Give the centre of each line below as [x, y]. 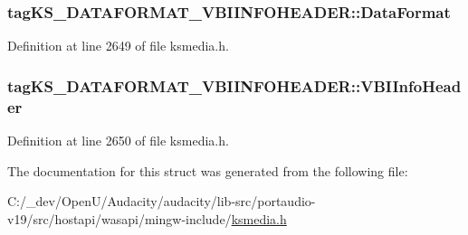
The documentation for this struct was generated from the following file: [208, 170]
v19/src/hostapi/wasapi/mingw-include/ [119, 218]
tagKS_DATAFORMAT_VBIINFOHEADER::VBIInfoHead [234, 85]
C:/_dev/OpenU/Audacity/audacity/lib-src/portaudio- [162, 201]
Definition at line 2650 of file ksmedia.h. [118, 140]
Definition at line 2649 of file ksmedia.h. [118, 46]
